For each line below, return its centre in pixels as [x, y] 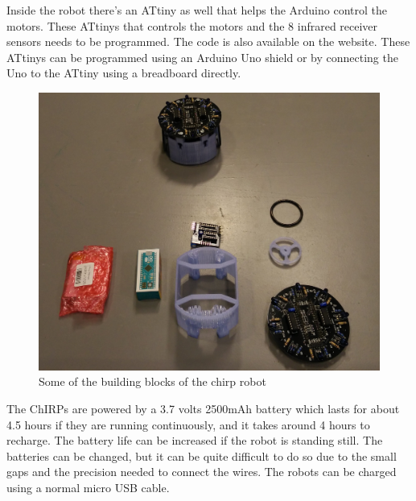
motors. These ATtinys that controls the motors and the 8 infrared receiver [192, 25]
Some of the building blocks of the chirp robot [152, 381]
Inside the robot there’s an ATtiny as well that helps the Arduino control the [197, 10]
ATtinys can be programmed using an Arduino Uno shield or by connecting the [202, 57]
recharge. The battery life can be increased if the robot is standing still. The [195, 440]
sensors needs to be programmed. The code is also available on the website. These [208, 41]
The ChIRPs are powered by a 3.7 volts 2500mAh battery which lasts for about [203, 409]
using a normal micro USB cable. [88, 488]
